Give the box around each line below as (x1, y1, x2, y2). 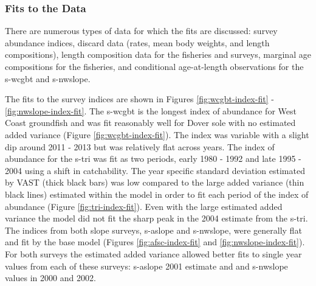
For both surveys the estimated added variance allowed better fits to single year (5, 247, 302, 260)
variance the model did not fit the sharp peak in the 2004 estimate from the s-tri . (5, 212, 308, 225)
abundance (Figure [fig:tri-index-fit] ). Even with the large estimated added (5, 200, 283, 212)
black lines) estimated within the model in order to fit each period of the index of (5, 187, 309, 200)
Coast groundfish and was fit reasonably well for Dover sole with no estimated (5, 116, 296, 129)
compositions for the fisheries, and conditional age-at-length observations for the (5, 60, 304, 72)
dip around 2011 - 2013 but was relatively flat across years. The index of (5, 140, 275, 153)
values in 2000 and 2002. (5, 271, 96, 284)
